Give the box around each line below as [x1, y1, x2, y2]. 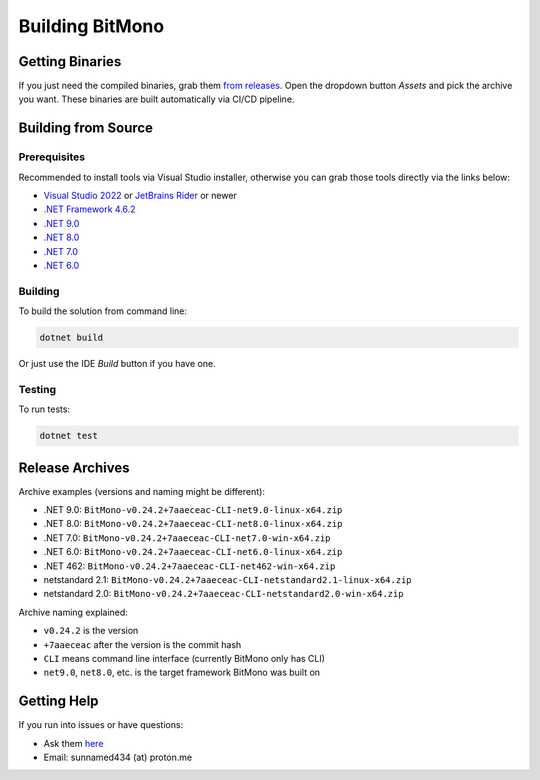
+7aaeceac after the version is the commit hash [43, 638, 242, 650]
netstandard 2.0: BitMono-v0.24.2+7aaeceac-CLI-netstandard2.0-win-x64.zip [43, 588, 404, 600]
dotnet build [39, 332, 104, 344]
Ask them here [43, 737, 104, 749]
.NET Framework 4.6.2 [43, 203, 136, 215]
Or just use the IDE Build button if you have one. [18, 358, 216, 370]
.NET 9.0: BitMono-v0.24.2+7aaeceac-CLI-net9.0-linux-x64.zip [43, 504, 343, 516]
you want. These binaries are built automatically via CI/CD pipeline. [18, 93, 295, 105]
